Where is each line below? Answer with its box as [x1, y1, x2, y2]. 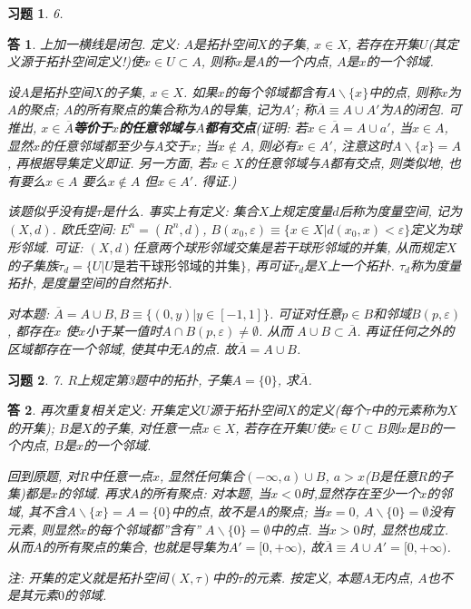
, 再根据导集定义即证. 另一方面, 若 [7, 153, 211, 172]
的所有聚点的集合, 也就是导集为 [42, 537, 229, 556]
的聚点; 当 [265, 502, 325, 521]
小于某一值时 [85, 321, 162, 340]
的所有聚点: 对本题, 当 [139, 484, 271, 503]
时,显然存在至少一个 [300, 484, 420, 503]
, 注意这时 [332, 135, 393, 154]
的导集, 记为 [209, 100, 282, 119]
